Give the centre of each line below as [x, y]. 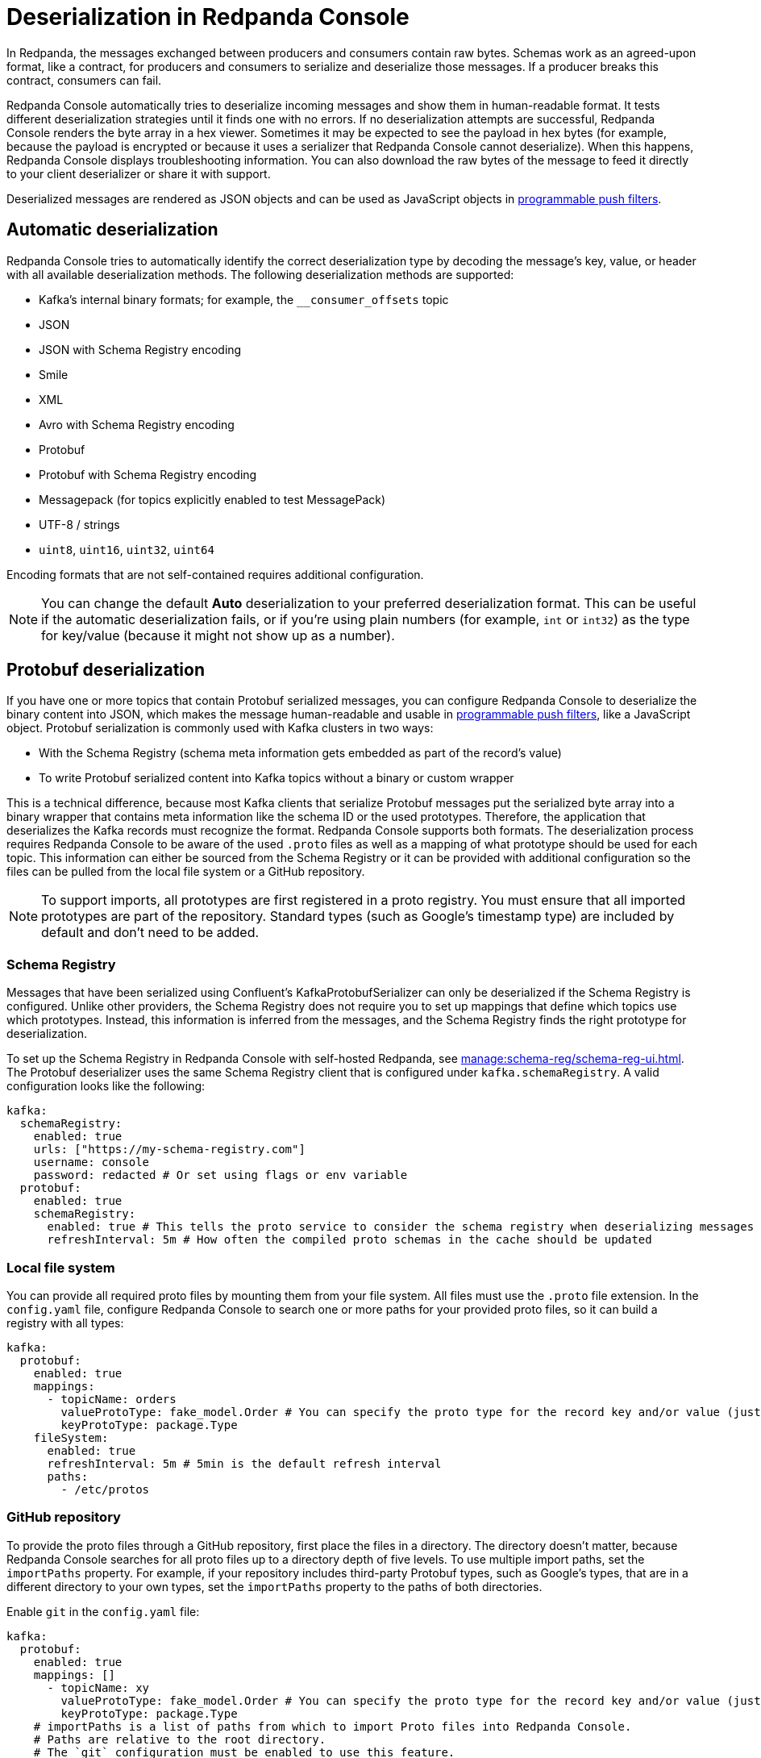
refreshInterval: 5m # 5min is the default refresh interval [244, 1463]
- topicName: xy [98, 1687]
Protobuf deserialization [106, 670]
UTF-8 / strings [79, 524]
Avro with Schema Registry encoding [137, 424]
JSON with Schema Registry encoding [140, 349]
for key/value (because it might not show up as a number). [218, 635]
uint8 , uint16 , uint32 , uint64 [127, 549]
